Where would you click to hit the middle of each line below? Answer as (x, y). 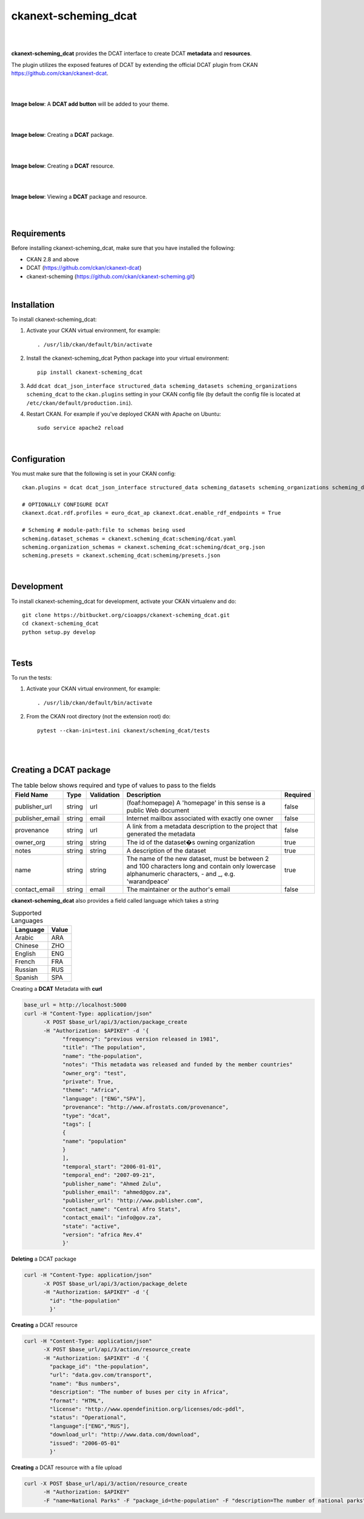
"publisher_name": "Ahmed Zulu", (112, 1183)
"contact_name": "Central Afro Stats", (122, 1209)
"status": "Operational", (88, 1417)
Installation (33, 305)
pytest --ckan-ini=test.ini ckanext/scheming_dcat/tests (124, 730)
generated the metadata (161, 834)
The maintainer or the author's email (178, 889)
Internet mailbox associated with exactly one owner (200, 818)
